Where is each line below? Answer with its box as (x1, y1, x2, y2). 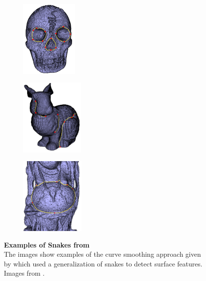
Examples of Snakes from (4, 239, 90, 249)
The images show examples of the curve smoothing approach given (4, 249, 201, 259)
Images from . (4, 268, 45, 278)
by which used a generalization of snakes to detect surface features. (4, 258, 203, 268)
